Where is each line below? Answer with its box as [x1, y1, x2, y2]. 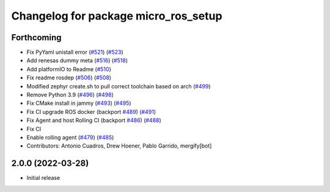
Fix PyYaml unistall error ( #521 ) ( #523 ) [26, 49, 123, 56]
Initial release [26, 174, 61, 182]
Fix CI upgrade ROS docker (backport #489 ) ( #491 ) [26, 108, 156, 115]
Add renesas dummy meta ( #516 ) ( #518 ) [26, 57, 128, 64]
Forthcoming [11, 32, 62, 43]
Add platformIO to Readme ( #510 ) [26, 65, 111, 73]
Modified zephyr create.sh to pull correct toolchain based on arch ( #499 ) [26, 82, 211, 90]
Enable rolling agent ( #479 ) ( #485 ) [26, 133, 114, 141]
